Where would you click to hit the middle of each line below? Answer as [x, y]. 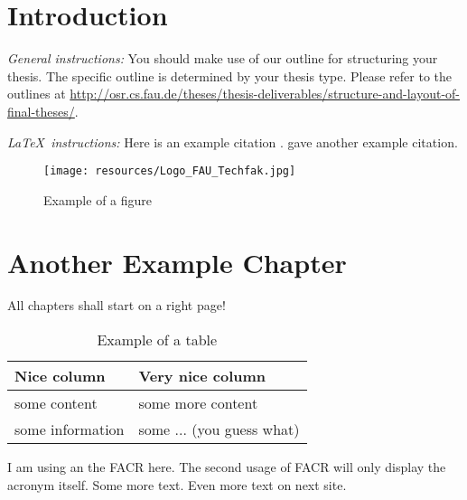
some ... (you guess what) [219, 429]
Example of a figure [98, 199]
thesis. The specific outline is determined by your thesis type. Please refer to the [230, 75]
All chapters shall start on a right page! [117, 305]
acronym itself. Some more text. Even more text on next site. [177, 484]
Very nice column [202, 376]
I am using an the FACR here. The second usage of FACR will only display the [227, 467]
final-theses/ [41, 111]
